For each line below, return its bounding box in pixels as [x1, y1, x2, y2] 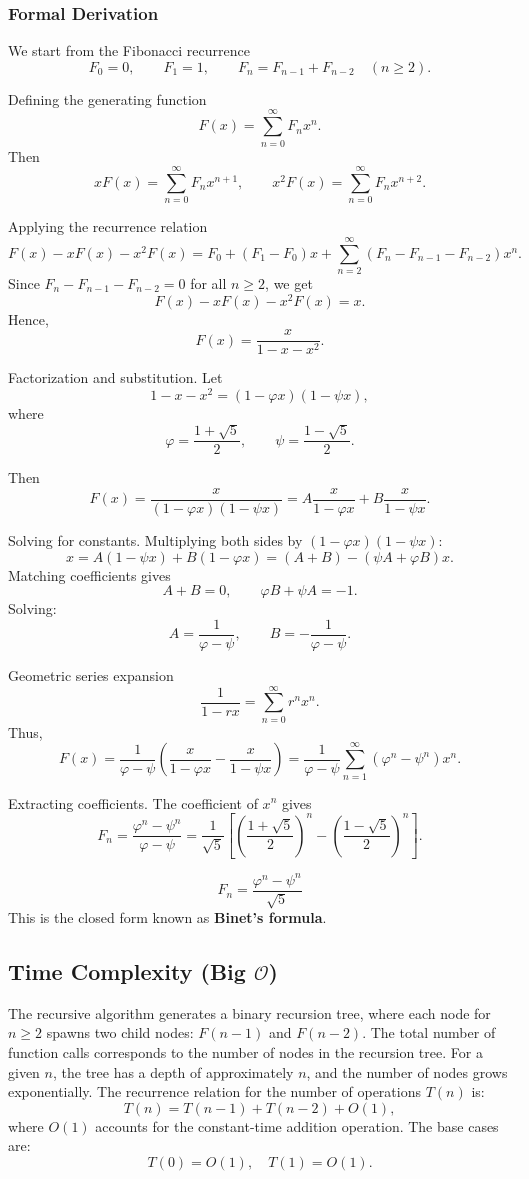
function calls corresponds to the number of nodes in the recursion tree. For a [8, 1042, 483, 1063]
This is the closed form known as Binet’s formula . [8, 907, 327, 928]
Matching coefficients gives [8, 564, 171, 585]
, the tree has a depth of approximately [52, 1061, 294, 1082]
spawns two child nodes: [46, 1022, 194, 1043]
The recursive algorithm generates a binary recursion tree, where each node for [8, 1002, 491, 1023]
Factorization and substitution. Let [8, 367, 223, 388]
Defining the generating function [8, 88, 207, 109]
